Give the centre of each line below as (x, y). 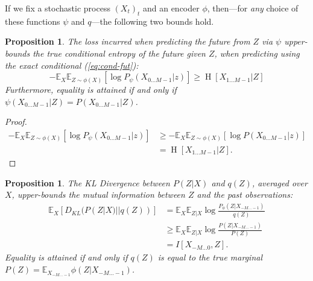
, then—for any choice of (253, 8)
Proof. (16, 122)
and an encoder (171, 8)
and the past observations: (245, 194)
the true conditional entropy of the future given (119, 53)
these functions (33, 21)
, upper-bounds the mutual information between (98, 194)
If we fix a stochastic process (58, 8)
